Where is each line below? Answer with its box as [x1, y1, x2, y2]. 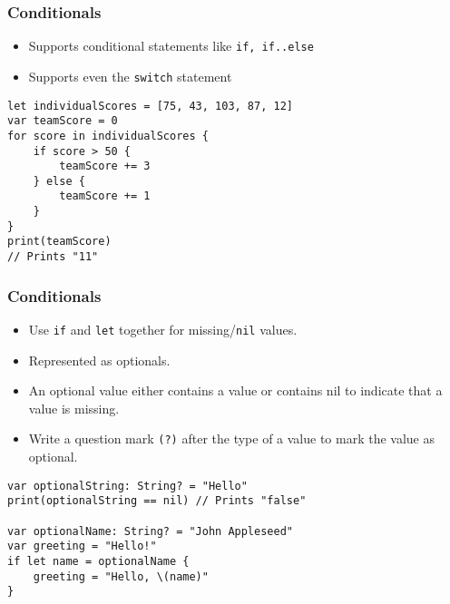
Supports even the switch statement [28, 66, 232, 85]
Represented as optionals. [28, 350, 171, 369]
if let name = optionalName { [7, 554, 190, 568]
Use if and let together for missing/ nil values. [28, 319, 298, 338]
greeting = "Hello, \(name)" [33, 570, 209, 583]
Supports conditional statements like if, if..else [28, 36, 314, 55]
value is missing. [28, 398, 120, 417]
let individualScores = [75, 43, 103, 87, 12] [7, 99, 293, 112]
